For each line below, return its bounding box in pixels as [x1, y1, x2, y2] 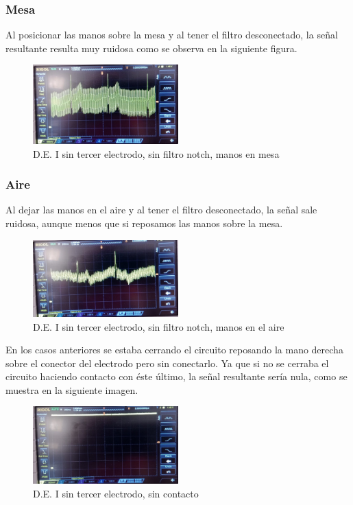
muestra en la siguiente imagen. [5, 382, 138, 397]
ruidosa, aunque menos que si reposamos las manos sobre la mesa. [5, 215, 283, 230]
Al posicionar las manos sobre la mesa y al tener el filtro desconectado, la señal [5, 27, 338, 42]
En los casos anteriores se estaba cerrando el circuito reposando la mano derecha [5, 342, 343, 357]
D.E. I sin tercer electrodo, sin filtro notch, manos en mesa [33, 146, 280, 161]
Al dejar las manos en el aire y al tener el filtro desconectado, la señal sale [5, 202, 317, 217]
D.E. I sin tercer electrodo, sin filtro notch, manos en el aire [33, 319, 284, 333]
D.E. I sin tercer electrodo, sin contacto [33, 486, 199, 500]
